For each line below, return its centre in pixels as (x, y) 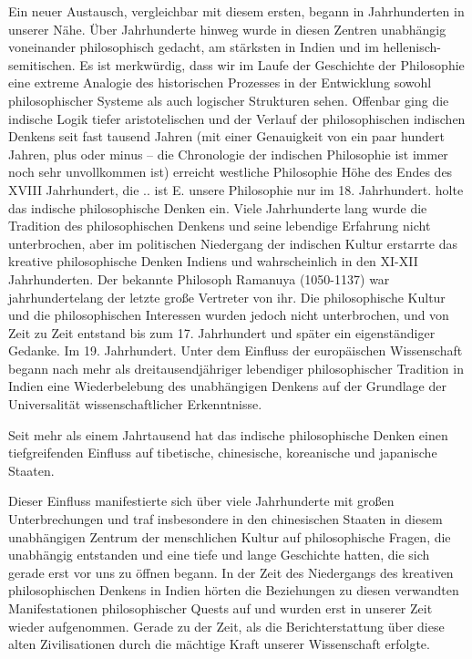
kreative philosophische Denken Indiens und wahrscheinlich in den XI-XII (213, 261)
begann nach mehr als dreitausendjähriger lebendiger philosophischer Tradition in (236, 368)
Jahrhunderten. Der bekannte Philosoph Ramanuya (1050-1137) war (199, 278)
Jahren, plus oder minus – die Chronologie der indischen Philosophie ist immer (228, 154)
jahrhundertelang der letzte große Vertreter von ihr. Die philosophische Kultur (227, 297)
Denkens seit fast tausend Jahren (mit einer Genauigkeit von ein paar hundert (226, 136)
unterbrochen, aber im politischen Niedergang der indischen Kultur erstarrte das (233, 243)
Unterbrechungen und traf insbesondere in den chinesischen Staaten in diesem (226, 519)
